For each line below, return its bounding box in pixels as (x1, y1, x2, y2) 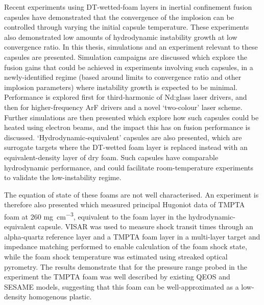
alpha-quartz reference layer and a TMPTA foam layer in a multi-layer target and (4, 231, 260, 242)
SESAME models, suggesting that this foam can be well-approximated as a (4, 281, 239, 292)
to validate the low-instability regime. (4, 172, 122, 183)
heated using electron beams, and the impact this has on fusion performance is (4, 122, 251, 133)
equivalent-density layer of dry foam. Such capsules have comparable (4, 151, 219, 162)
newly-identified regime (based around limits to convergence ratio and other (4, 72, 242, 82)
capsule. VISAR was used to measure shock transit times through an (38, 221, 253, 232)
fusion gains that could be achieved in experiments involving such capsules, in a (4, 61, 253, 72)
